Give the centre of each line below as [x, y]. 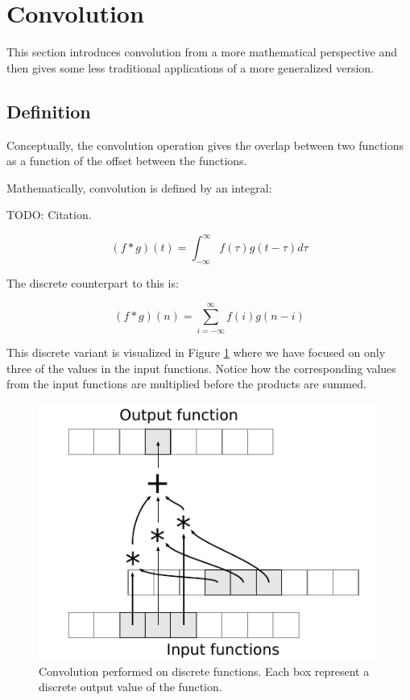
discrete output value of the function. [130, 687]
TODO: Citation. [49, 215]
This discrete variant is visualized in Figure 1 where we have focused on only [196, 352]
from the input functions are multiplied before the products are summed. [186, 384]
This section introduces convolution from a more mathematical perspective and [202, 52]
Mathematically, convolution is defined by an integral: [139, 187]
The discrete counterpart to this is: [93, 283]
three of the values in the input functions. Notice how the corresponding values [201, 368]
